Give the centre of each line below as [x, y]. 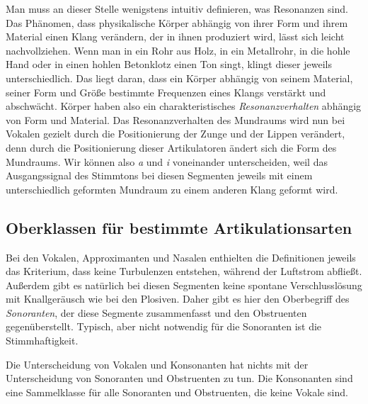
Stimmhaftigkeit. [42, 341]
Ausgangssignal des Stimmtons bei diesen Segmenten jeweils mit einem [159, 175]
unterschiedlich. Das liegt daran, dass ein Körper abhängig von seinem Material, [179, 78]
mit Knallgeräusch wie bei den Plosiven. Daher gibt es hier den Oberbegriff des [178, 299]
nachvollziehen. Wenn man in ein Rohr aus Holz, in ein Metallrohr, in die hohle [178, 50]
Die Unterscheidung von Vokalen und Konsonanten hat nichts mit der [157, 364]
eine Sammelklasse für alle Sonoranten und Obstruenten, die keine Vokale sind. [177, 392]
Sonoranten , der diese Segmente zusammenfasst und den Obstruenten [156, 312]
